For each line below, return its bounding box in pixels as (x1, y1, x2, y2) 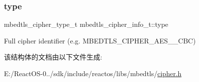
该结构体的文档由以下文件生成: (4, 52, 102, 62)
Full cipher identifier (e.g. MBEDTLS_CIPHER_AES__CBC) (4, 35, 196, 45)
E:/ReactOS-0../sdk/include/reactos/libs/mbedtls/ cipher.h (4, 68, 182, 78)
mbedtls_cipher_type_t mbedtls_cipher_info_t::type (4, 19, 169, 29)
